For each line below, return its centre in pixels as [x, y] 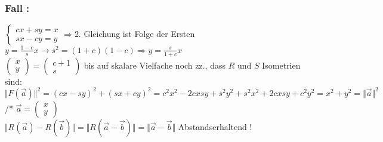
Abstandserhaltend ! [215, 126]
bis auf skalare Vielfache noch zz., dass [155, 65]
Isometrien [281, 65]
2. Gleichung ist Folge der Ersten [135, 34]
